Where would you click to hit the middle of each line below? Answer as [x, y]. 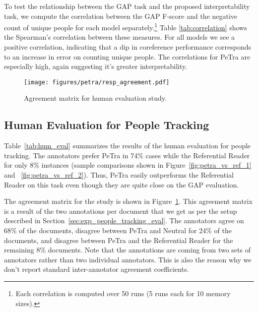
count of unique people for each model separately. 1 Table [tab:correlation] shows [126, 27]
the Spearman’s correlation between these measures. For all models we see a [120, 37]
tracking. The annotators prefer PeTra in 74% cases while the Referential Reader [127, 155]
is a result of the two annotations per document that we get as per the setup [121, 211]
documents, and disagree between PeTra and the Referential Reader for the [119, 240]
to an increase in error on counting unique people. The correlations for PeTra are [127, 56]
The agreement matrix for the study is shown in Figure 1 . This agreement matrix [128, 201]
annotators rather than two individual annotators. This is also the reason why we [128, 259]
